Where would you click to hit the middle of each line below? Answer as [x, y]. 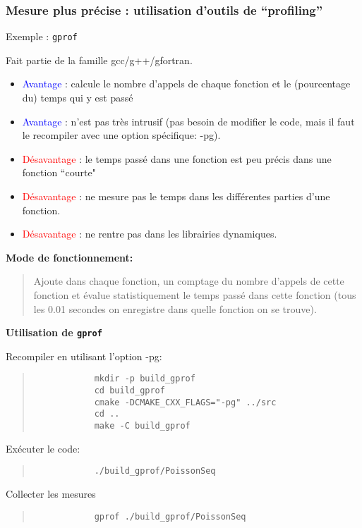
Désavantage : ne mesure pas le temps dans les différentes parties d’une [176, 196]
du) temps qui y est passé [78, 98]
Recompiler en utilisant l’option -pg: [84, 356]
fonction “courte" [59, 172]
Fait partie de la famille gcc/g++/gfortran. [99, 60]
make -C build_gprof [142, 426]
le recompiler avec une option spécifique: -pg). [121, 135]
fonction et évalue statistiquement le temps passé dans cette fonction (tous [195, 295]
